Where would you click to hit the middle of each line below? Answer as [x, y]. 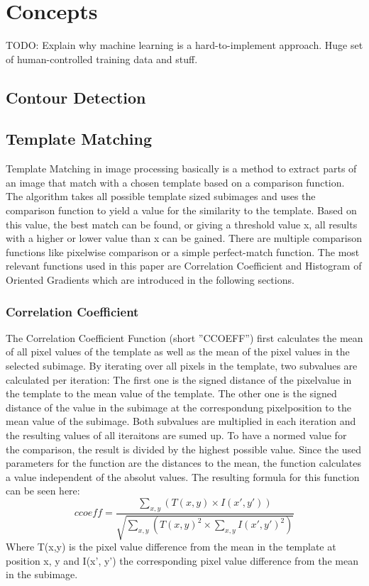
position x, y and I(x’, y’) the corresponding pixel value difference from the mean [182, 560]
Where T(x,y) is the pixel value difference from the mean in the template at [171, 547]
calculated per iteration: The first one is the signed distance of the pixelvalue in [179, 379]
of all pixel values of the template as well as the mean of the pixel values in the [178, 352]
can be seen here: [43, 491]
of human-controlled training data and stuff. [102, 59]
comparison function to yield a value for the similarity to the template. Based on [181, 210]
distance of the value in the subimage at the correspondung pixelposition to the [178, 407]
